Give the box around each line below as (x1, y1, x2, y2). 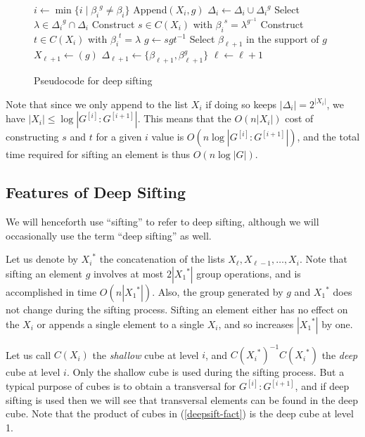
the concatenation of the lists (99, 252, 225, 266)
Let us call (6, 347, 51, 362)
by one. (321, 316, 353, 331)
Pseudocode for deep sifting (34, 73, 153, 88)
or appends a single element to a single (37, 316, 205, 331)
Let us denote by (6, 252, 78, 266)
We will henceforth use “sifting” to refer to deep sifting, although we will (6, 214, 319, 229)
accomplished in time (6, 285, 97, 299)
